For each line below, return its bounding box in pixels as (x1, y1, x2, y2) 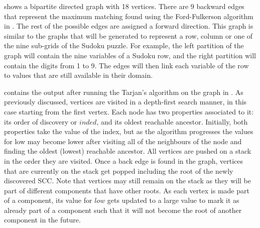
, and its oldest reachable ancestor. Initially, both (96, 116, 248, 127)
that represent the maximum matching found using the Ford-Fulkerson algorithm (4, 11, 253, 21)
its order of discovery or (4, 116, 77, 127)
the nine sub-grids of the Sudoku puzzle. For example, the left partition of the (4, 40, 244, 51)
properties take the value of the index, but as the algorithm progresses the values (4, 126, 253, 137)
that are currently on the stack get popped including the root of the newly (4, 165, 233, 176)
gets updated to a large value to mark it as (107, 195, 239, 205)
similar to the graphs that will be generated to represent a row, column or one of (4, 30, 253, 41)
